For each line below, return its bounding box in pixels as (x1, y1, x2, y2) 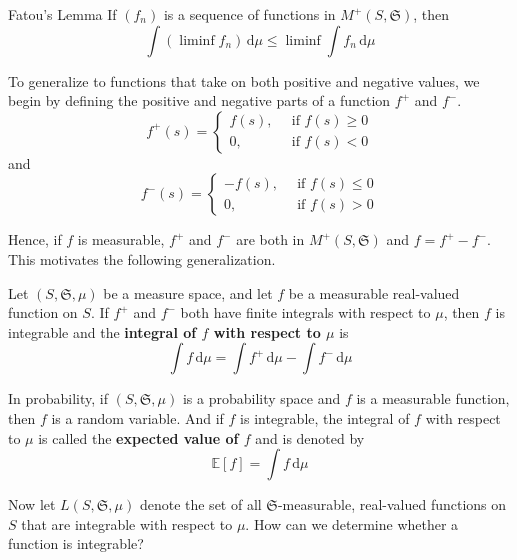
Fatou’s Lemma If (8, 4, 117, 24)
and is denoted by (255, 427, 365, 448)
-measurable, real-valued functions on (277, 494, 507, 515)
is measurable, (77, 229, 165, 250)
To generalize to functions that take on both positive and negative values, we (8, 70, 480, 91)
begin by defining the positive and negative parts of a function (8, 90, 391, 111)
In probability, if (8, 388, 109, 409)
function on (8, 302, 78, 323)
